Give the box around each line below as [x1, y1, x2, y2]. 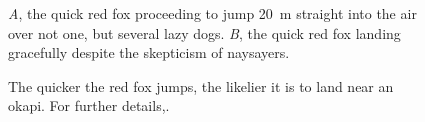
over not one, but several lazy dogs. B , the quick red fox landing [8, 22, 401, 43]
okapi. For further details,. [8, 95, 170, 116]
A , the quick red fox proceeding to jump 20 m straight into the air [8, 3, 417, 23]
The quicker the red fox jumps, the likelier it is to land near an [8, 75, 394, 96]
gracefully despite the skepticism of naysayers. [8, 42, 290, 63]
